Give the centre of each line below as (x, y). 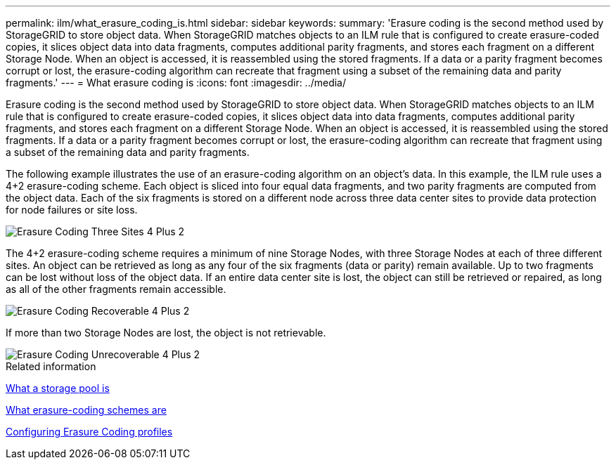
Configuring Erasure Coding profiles (89, 432)
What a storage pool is (58, 388)
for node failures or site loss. (72, 210)
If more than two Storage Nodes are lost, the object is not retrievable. (166, 333)
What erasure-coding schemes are (86, 410)
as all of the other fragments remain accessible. (116, 289)
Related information (51, 366)
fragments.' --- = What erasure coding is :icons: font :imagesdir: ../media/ (176, 83)
